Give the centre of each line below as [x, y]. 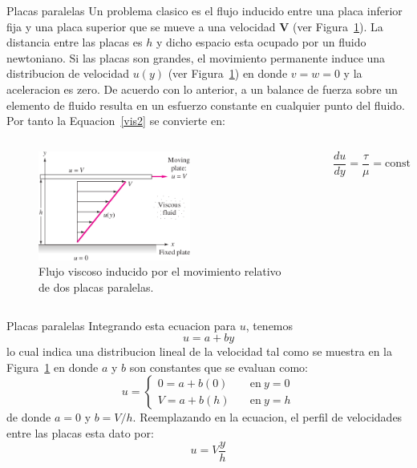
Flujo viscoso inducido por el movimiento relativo [160, 271]
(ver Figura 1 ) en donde [228, 73]
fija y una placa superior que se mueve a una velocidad [141, 26]
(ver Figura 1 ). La [338, 26]
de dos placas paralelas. [96, 286]
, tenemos [269, 325]
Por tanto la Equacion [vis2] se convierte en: [116, 121]
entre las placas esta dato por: [80, 432]
